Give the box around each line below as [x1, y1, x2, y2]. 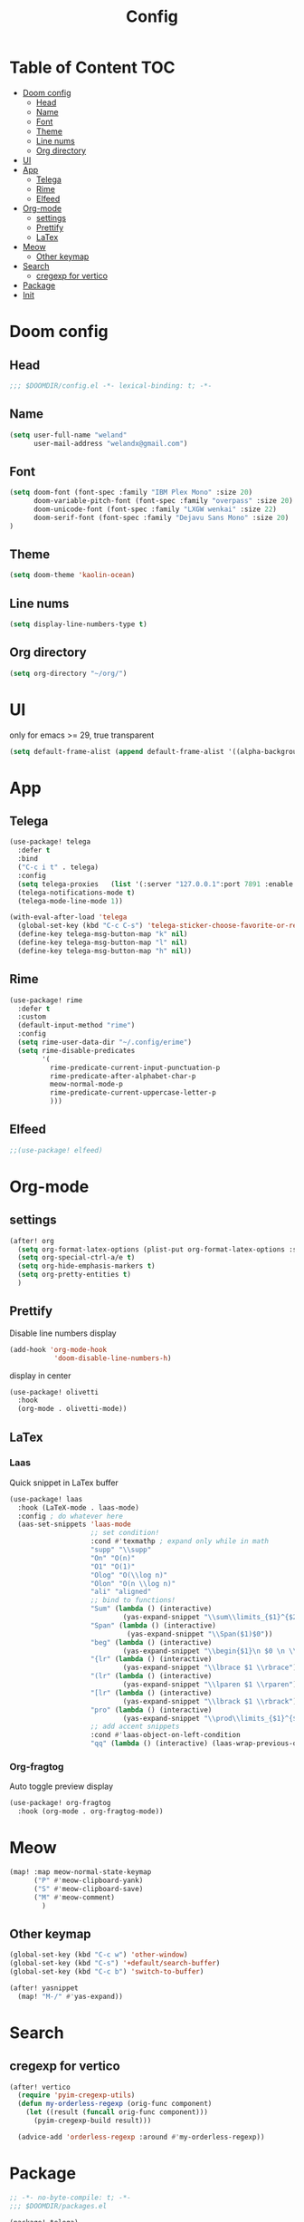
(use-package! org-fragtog [9, 1799, 111, 1808]
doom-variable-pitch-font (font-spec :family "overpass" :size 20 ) [33, 497, 294, 506]
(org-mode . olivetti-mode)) [17, 1405, 128, 1414]
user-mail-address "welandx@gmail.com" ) [33, 439, 188, 448]
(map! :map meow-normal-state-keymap [9, 1868, 152, 1877]
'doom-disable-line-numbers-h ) [53, 1353, 172, 1363]
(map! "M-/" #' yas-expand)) [17, 1992, 124, 2001]
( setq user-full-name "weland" [9, 430, 128, 440]
